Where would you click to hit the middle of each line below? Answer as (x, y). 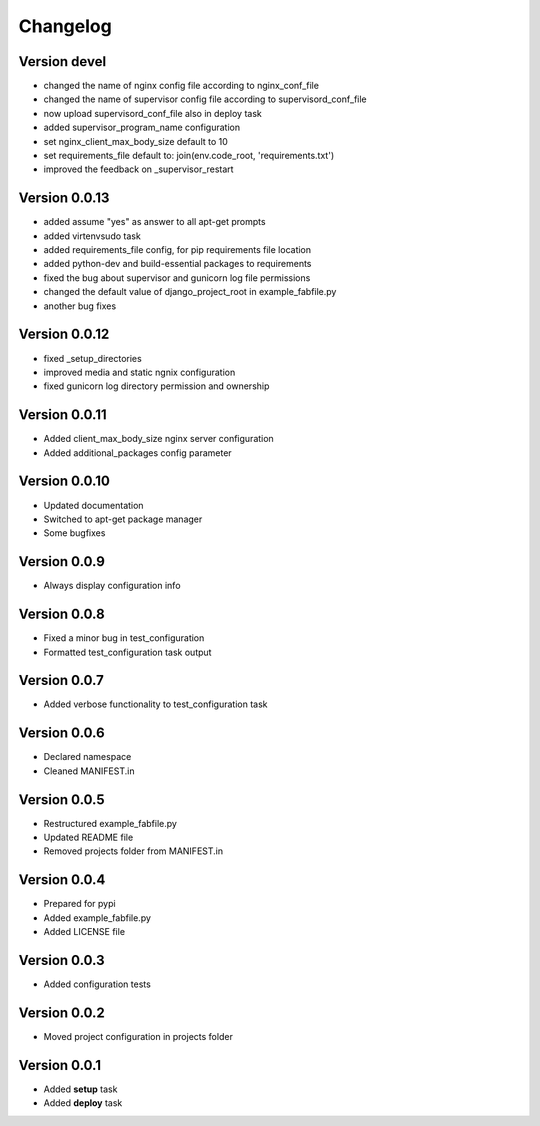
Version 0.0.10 (64, 481)
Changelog (65, 26)
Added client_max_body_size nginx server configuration (158, 439)
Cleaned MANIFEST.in (89, 771)
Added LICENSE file (84, 932)
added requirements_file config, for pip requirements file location (177, 250)
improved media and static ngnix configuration (139, 372)
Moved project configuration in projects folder (138, 1036)
